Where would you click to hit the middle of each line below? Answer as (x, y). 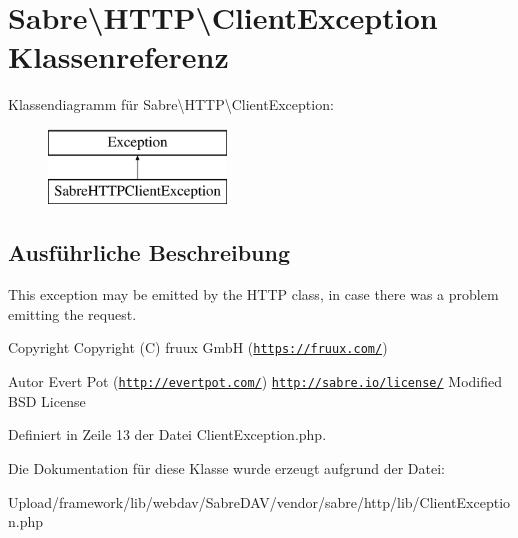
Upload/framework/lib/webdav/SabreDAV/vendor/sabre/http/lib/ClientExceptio (259, 501)
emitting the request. (72, 313)
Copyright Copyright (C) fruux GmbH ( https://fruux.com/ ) (198, 347)
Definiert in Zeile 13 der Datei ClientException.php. (167, 434)
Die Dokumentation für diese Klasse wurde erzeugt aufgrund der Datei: (226, 467)
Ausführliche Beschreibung (149, 252)
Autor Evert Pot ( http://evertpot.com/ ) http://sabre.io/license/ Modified (255, 381)
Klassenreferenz (118, 56)
